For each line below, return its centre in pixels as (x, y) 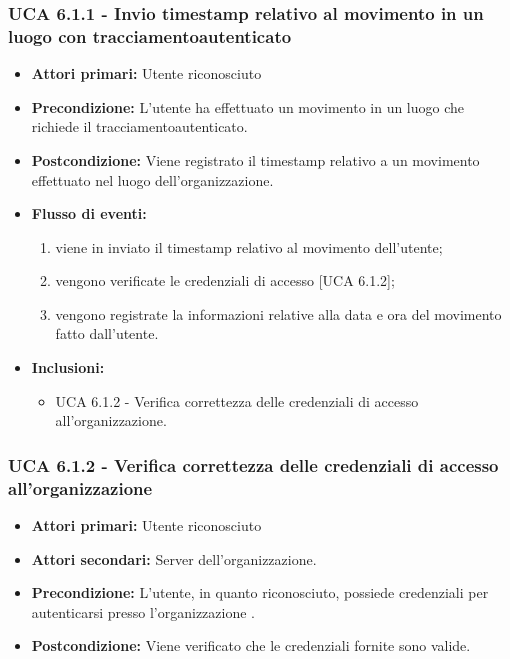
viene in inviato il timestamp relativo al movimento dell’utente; (249, 246)
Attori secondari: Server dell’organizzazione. (174, 558)
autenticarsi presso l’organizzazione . (143, 611)
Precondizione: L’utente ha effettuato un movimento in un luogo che (248, 106)
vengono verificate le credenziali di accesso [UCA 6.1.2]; (225, 280)
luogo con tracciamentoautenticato (150, 35)
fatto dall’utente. (107, 333)
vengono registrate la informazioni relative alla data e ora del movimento (278, 313)
